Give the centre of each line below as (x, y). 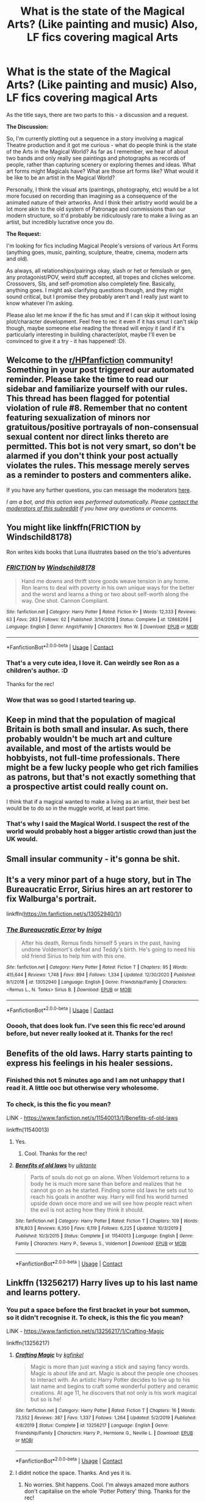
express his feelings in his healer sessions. (90, 1063)
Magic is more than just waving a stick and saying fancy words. (110, 1367)
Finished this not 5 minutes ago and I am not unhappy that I (95, 1081)
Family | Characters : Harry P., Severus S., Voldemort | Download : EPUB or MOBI (101, 1243)
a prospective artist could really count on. (88, 787)
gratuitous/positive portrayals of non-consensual (103, 427)
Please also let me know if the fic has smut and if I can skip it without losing (101, 315)
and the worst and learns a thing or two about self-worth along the (105, 594)
